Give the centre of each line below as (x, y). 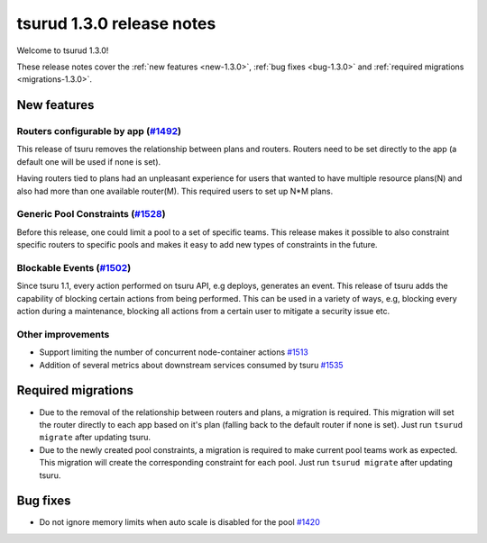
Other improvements (63, 334)
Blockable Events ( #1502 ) (74, 267)
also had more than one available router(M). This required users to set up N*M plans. (175, 191)
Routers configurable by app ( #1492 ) (99, 131)
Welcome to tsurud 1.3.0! (63, 50)
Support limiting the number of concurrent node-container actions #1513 (174, 352)
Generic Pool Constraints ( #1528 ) (91, 214)
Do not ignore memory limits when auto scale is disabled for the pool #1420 (179, 522)
